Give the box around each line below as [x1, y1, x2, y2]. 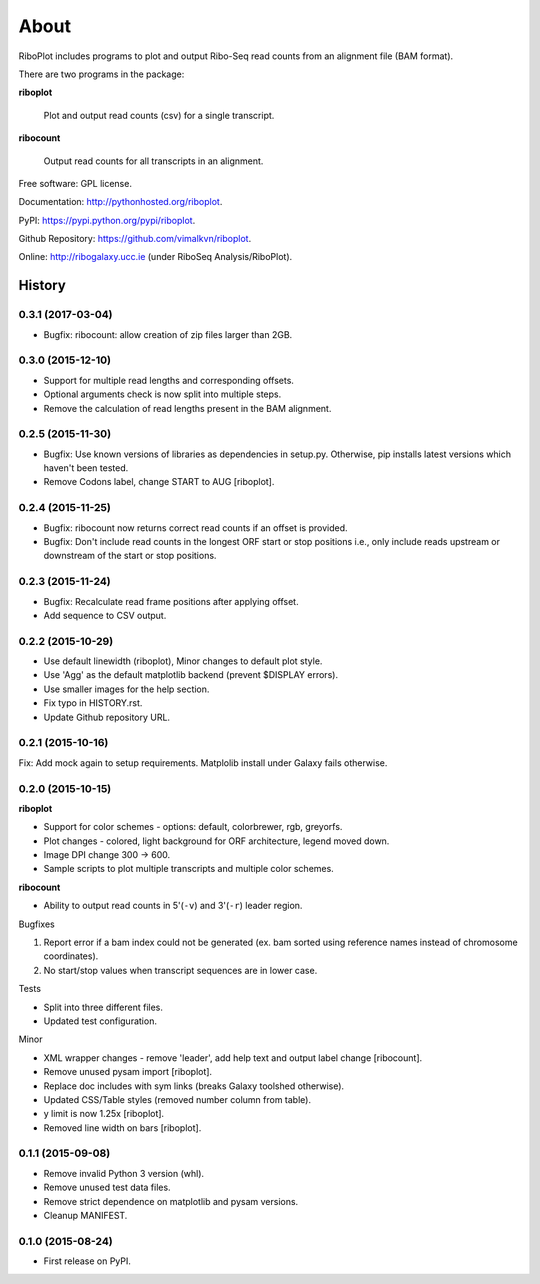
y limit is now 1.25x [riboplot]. [43, 1108, 165, 1120]
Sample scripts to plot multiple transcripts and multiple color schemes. [43, 863, 334, 875]
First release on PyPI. [43, 1255, 132, 1267]
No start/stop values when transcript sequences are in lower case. [43, 964, 318, 976]
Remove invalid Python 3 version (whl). [43, 1167, 205, 1179]
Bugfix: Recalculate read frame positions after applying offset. [43, 595, 299, 607]
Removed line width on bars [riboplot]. [43, 1121, 202, 1134]
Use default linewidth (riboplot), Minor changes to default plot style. [43, 655, 323, 667]
